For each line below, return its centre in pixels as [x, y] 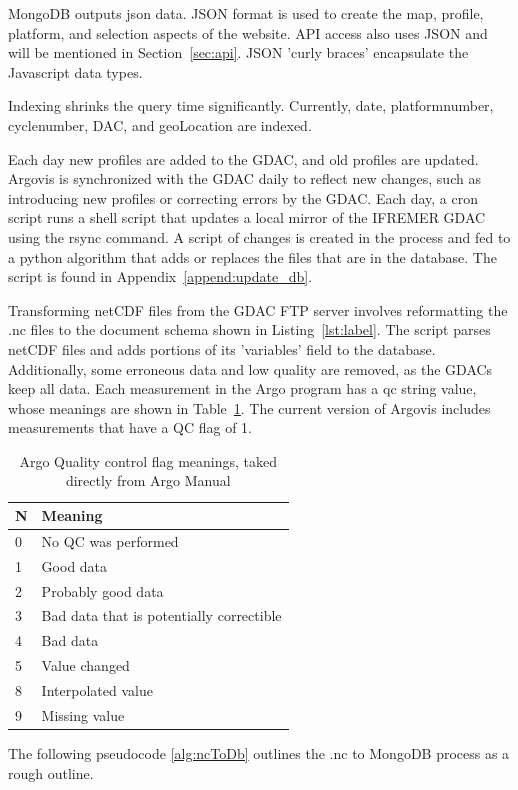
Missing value [83, 714]
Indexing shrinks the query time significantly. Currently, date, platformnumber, [251, 105]
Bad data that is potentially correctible [161, 615]
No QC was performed [110, 540]
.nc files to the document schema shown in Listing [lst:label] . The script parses [249, 329]
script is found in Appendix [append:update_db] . [160, 276]
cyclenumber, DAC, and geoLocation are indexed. [160, 124]
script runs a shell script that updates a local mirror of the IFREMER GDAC [247, 217]
